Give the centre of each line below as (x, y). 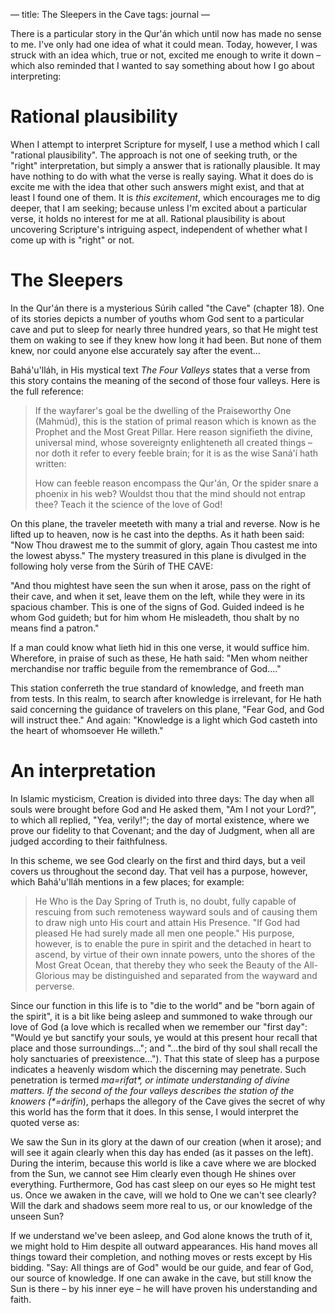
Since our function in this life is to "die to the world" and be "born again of (162, 1005)
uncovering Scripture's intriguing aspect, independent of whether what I (159, 229)
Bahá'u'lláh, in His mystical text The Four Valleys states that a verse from (160, 370)
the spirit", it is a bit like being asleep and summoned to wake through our (161, 1016)
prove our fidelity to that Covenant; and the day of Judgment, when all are (162, 830)
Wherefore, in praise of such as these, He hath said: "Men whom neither (159, 658)
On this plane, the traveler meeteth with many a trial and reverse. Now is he (165, 523)
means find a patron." (55, 628)
